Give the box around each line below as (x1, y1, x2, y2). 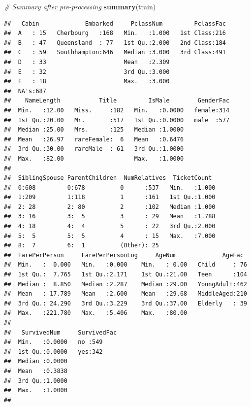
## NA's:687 (4, 87, 46, 95)
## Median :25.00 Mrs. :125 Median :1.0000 (4, 126, 184, 134)
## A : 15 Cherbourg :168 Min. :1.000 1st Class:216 (4, 30, 226, 37)
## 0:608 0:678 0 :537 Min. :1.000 (4, 184, 216, 191)
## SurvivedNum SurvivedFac (4, 329, 117, 336)
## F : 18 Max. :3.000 (4, 78, 170, 85)
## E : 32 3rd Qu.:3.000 (4, 68, 170, 75)
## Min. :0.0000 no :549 (4, 338, 103, 346)
